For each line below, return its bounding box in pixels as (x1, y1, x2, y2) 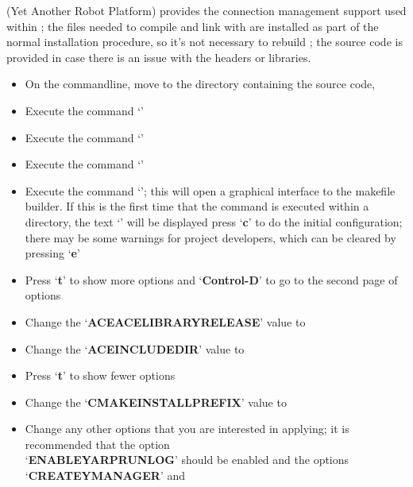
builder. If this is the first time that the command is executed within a (25, 198, 369, 215)
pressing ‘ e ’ (25, 245, 80, 261)
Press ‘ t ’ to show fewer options (25, 367, 176, 384)
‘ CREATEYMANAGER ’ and (25, 467, 185, 484)
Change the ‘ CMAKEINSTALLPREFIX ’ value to (25, 393, 287, 410)
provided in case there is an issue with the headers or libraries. (6, 48, 311, 65)
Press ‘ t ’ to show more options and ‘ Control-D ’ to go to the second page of (25, 271, 398, 288)
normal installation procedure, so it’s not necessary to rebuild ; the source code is (6, 33, 403, 50)
